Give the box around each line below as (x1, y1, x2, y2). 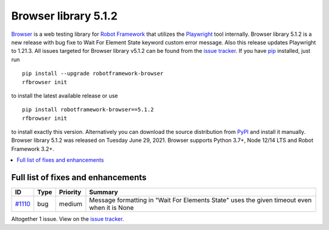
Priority (58, 188, 82, 197)
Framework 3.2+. (11, 145, 55, 152)
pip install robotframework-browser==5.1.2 (22, 106, 154, 113)
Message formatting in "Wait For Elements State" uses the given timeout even (89, 196, 312, 204)
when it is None (89, 204, 134, 212)
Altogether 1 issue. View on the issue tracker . (11, 215, 124, 223)
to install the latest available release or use (11, 92, 118, 99)
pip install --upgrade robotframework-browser (22, 70, 164, 77)
